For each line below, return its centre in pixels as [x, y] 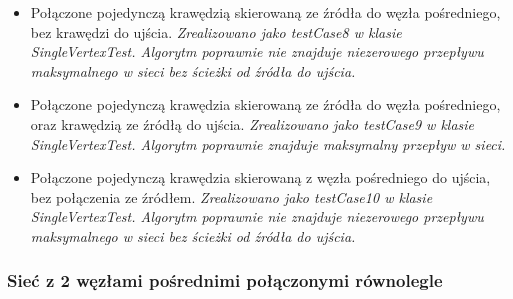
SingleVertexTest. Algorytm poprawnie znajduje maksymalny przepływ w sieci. [268, 143]
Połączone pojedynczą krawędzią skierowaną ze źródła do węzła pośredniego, [265, 12]
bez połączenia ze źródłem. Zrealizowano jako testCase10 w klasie [231, 196]
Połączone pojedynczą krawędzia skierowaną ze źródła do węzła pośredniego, [265, 104]
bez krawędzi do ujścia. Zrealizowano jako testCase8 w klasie [216, 31]
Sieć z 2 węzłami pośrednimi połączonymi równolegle [225, 280]
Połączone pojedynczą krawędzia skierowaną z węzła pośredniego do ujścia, [260, 177]
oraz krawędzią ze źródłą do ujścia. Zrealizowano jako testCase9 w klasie [252, 123]
